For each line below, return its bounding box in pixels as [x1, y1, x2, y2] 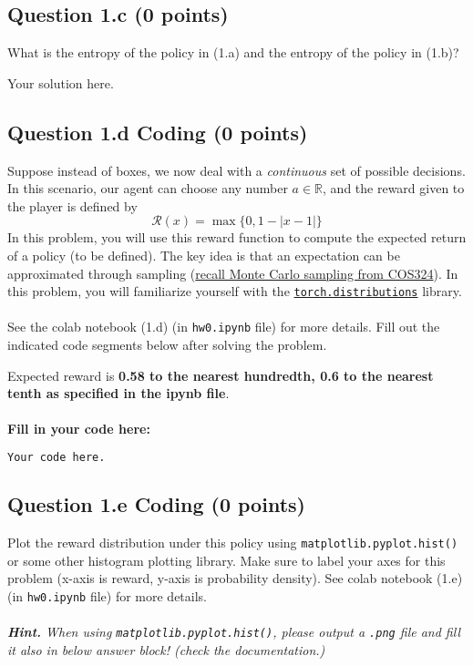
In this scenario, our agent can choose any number [7, 179, 288, 198]
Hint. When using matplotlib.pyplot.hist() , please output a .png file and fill [7, 622, 460, 641]
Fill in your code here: [7, 419, 150, 438]
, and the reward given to [323, 179, 465, 198]
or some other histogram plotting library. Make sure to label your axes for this [7, 550, 446, 569]
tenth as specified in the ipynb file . [7, 384, 230, 403]
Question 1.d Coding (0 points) [7, 118, 308, 146]
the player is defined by [7, 196, 138, 215]
